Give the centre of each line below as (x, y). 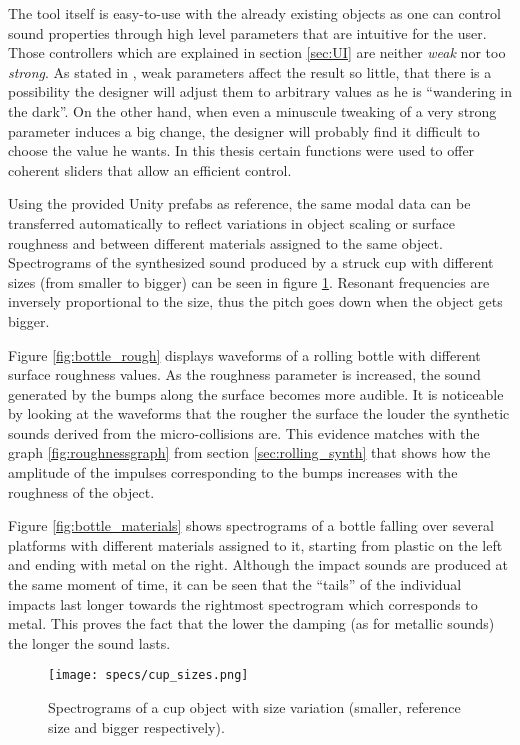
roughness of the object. (81, 491)
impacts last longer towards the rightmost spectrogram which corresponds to (243, 603)
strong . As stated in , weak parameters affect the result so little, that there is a (250, 71)
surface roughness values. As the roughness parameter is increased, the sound (244, 374)
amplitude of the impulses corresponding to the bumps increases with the (233, 472)
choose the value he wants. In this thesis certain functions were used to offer (241, 150)
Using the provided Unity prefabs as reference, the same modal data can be (239, 203)
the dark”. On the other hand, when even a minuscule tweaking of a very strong (252, 110)
